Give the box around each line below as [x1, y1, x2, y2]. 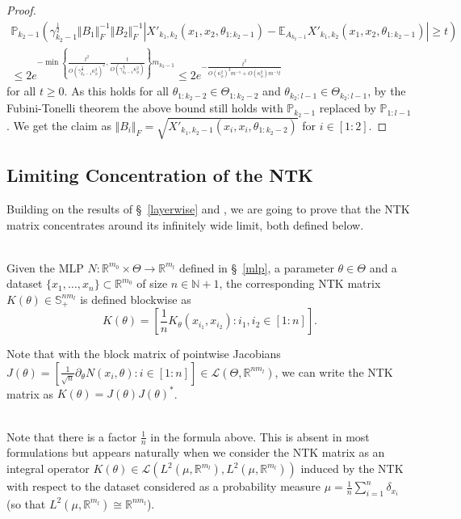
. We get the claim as [6, 116, 111, 133]
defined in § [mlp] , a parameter [178, 259, 334, 276]
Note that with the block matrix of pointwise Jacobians [6, 345, 281, 362]
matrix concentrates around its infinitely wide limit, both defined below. [6, 216, 364, 233]
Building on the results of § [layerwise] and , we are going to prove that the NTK [6, 200, 410, 217]
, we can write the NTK [275, 363, 393, 380]
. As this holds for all [64, 82, 169, 99]
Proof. [6, 2, 36, 18]
